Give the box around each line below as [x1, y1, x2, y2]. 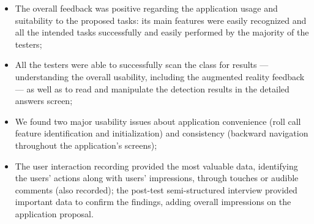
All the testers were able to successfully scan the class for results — [15, 58, 269, 71]
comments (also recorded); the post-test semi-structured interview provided [15, 183, 297, 196]
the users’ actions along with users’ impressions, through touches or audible [15, 171, 299, 184]
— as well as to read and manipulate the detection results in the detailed [15, 82, 290, 95]
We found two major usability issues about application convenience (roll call [15, 114, 301, 127]
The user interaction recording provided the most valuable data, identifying [15, 159, 298, 172]
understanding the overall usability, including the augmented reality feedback [15, 70, 305, 83]
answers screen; [15, 94, 73, 107]
